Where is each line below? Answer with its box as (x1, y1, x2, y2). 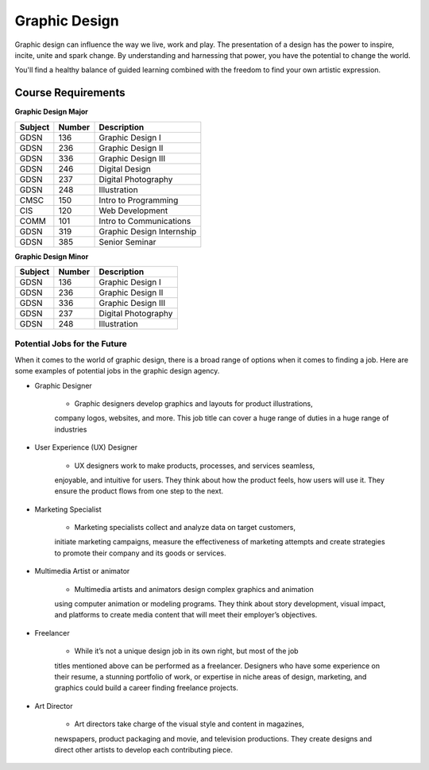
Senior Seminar (99, 236, 157, 247)
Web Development (99, 205, 168, 216)
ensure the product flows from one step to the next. (54, 486, 224, 496)
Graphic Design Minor (14, 251, 89, 261)
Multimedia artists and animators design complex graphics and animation (74, 584, 314, 594)
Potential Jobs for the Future (14, 339, 127, 350)
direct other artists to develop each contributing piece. (54, 745, 234, 754)
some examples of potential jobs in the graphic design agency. (14, 366, 220, 376)
